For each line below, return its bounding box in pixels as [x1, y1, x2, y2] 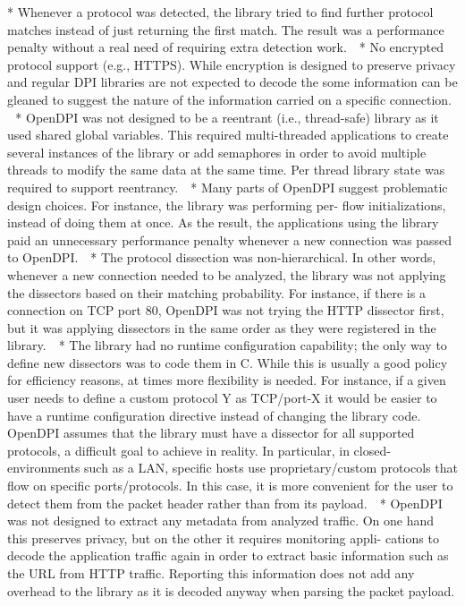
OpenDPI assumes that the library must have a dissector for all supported [7, 423, 415, 442]
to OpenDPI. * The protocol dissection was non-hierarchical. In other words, [7, 248, 436, 267]
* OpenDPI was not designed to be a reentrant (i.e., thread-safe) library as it [15, 107, 439, 126]
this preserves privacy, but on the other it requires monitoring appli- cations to [7, 528, 439, 547]
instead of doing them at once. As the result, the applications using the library [7, 213, 439, 232]
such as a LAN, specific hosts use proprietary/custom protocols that [84, 458, 458, 477]
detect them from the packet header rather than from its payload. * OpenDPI [7, 493, 443, 512]
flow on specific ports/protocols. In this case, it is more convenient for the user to [7, 476, 453, 495]
